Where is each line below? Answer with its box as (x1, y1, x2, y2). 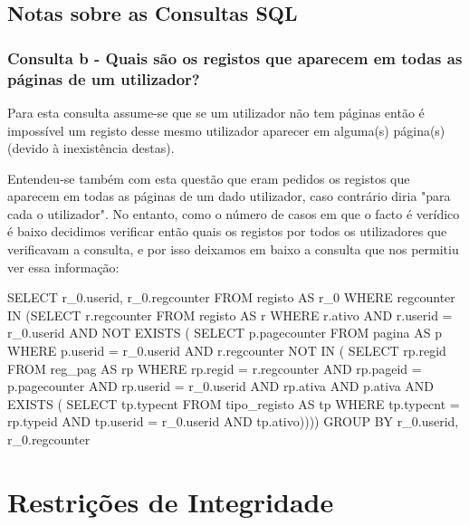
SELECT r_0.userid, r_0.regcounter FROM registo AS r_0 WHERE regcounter (7, 288, 455, 307)
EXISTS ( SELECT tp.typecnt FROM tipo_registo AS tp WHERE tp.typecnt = (7, 394, 460, 413)
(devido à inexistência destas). (7, 138, 175, 157)
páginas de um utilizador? (7, 67, 200, 90)
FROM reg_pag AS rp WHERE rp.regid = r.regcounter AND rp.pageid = (7, 358, 422, 377)
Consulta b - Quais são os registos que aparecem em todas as (7, 46, 463, 69)
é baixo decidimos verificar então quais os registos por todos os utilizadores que (7, 222, 447, 241)
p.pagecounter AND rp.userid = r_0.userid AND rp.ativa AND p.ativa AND (7, 377, 434, 396)
